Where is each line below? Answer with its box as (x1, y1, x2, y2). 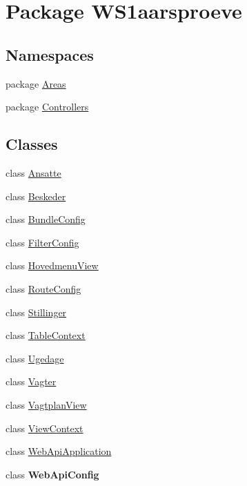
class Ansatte (6, 165, 61, 179)
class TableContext (6, 328, 86, 342)
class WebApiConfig (6, 467, 99, 481)
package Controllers (6, 99, 89, 114)
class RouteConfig (6, 281, 81, 295)
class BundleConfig (6, 212, 86, 226)
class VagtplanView (6, 397, 87, 411)
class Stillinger (6, 304, 67, 319)
